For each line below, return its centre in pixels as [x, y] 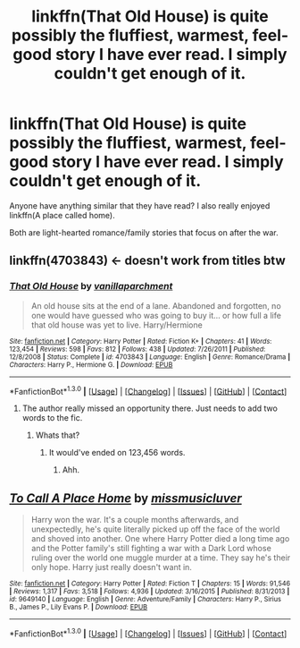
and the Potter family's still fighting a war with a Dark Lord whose [151, 549]
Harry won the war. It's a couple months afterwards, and [135, 520]
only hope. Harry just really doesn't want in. [111, 567]
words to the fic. [52, 418]
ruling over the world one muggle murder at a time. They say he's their [161, 558]
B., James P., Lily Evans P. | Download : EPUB [79, 607]
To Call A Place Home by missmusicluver [126, 498]
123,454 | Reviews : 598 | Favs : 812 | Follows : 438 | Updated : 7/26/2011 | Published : [137, 349]
